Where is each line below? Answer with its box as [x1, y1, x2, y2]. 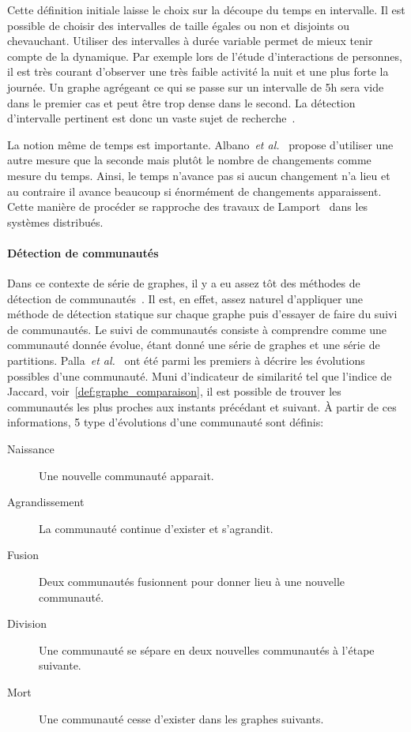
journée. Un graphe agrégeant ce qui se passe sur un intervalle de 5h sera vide [7, 78, 384, 95]
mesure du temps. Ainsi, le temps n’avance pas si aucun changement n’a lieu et [7, 167, 390, 183]
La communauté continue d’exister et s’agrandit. [39, 520, 273, 536]
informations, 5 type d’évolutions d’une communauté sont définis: [7, 414, 324, 430]
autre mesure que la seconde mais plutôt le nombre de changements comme [7, 152, 371, 168]
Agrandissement [7, 494, 85, 510]
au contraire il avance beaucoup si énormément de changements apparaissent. [7, 182, 382, 199]
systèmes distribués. [7, 213, 104, 230]
